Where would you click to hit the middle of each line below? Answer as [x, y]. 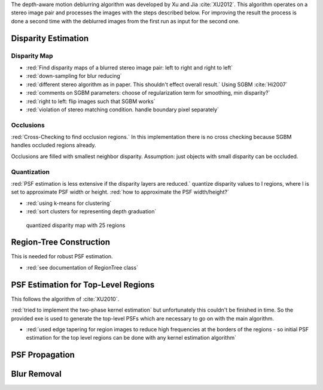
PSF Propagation [43, 355]
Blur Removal [36, 374]
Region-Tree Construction [61, 242]
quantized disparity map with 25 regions [76, 225]
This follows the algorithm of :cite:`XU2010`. [65, 299]
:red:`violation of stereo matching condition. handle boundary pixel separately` [123, 109]
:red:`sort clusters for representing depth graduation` [91, 211]
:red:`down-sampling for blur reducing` [74, 76]
